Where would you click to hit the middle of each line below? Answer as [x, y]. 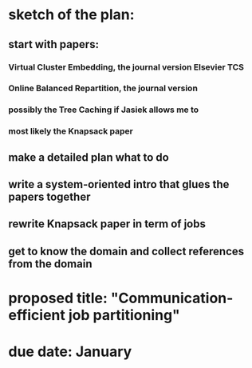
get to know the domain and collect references [126, 251]
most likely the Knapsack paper [71, 131]
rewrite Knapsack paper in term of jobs [107, 224]
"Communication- [172, 298]
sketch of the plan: [71, 15]
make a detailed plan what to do [89, 157]
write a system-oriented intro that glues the [119, 184]
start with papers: [54, 44]
